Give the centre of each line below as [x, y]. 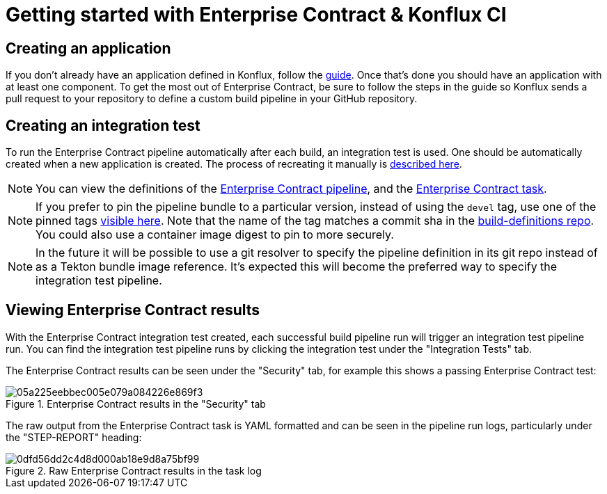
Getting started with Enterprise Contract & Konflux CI [256, 15]
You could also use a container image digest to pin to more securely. [215, 235]
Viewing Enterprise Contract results [133, 310]
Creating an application [88, 48]
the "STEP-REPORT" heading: [74, 437]
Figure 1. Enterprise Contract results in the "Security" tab [136, 404]
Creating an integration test [103, 125]
